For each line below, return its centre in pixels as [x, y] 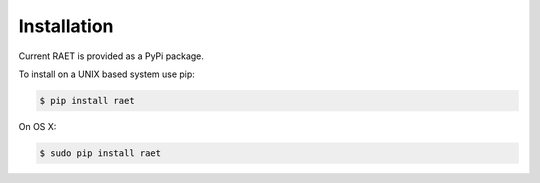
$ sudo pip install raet [100, 153]
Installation [66, 26]
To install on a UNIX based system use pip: [106, 74]
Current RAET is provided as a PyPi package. [111, 56]
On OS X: [37, 126]
